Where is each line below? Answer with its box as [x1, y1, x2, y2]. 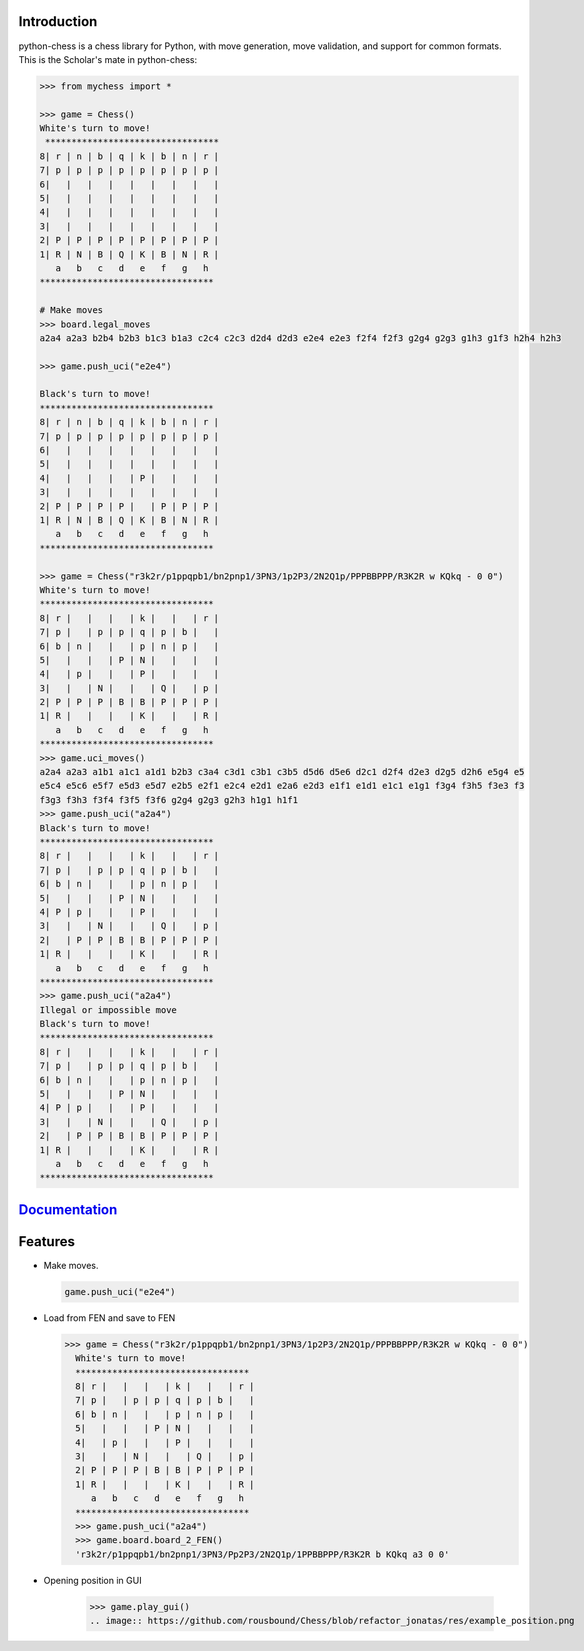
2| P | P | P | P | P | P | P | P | [39, 235, 220, 246]
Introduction [18, 13, 98, 30]
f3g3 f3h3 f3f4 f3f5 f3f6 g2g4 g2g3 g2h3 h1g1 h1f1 [39, 794, 299, 805]
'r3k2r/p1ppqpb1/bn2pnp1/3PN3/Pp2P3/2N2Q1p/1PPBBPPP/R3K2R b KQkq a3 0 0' [75, 1548, 450, 1560]
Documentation [18, 1201, 118, 1218]
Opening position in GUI [43, 1574, 142, 1586]
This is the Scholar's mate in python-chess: [18, 53, 198, 65]
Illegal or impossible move [39, 1004, 177, 1015]
